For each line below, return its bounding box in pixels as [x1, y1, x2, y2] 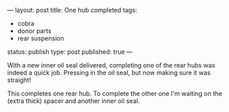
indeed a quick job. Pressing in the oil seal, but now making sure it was [7, 69, 211, 77]
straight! [7, 76, 31, 84]
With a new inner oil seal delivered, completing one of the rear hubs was [7, 61, 216, 69]
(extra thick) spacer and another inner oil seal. [7, 97, 140, 105]
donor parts [17, 27, 52, 35]
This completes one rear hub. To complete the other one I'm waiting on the [7, 90, 223, 97]
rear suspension [17, 34, 64, 42]
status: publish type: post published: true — [7, 48, 133, 56]
